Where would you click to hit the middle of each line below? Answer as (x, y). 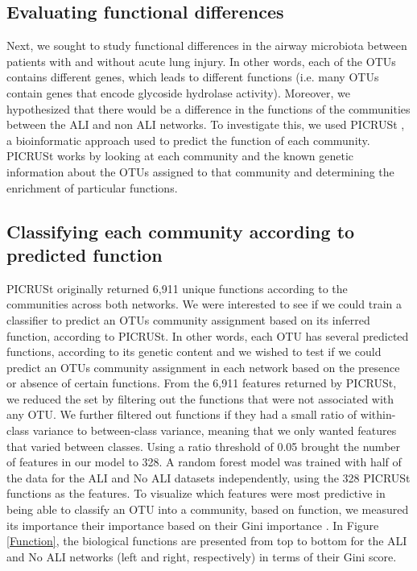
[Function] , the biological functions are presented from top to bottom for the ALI (207, 541)
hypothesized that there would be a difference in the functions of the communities (208, 108)
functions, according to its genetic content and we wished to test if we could (194, 352)
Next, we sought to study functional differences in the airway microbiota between (207, 46)
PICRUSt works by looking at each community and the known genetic (180, 156)
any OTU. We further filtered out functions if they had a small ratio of (182, 414)
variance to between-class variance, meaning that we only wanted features (215, 430)
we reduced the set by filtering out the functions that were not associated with (200, 398)
